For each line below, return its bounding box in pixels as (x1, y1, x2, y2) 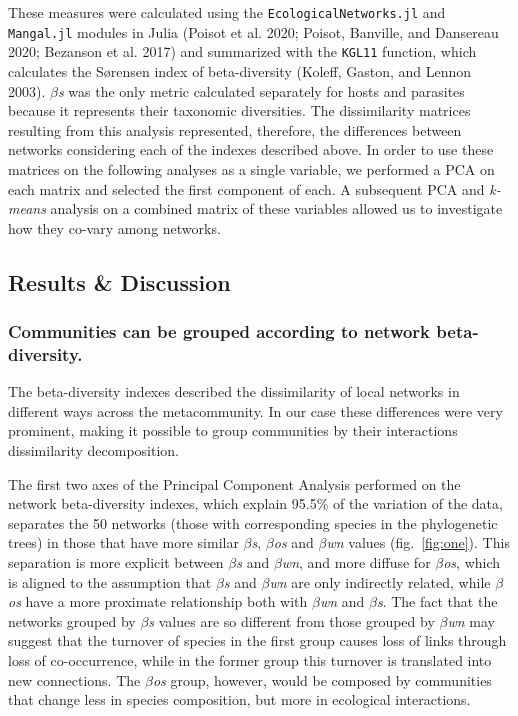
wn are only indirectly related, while (269, 571, 491, 592)
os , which (443, 551, 501, 572)
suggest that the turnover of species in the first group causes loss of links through (8, 630, 507, 651)
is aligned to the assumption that (8, 571, 212, 592)
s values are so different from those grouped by (148, 610, 435, 631)
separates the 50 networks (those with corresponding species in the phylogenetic (8, 512, 498, 533)
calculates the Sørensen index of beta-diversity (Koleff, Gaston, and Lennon (8, 60, 472, 81)
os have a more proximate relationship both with (8, 591, 308, 612)
